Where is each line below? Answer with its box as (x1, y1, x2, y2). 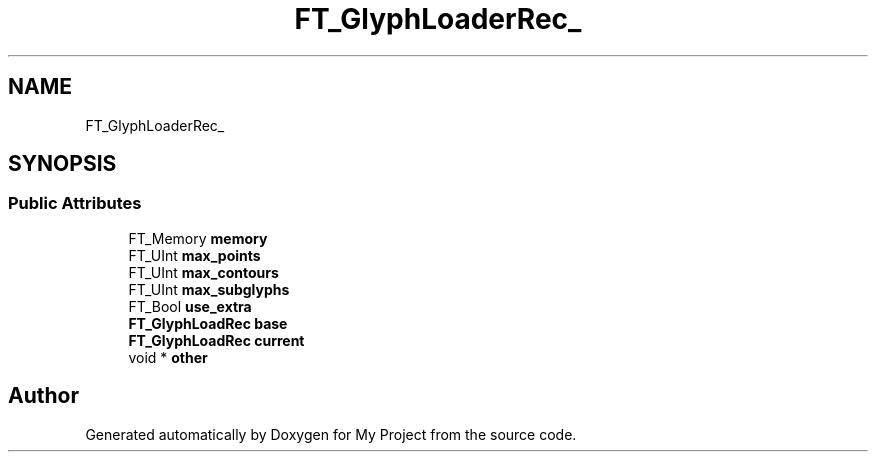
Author (8, 383, 79, 409)
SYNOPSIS (8, 151, 117, 177)
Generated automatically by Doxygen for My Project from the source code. (85, 425, 577, 443)
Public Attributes (8, 193, 142, 214)
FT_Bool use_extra (128, 297, 252, 315)
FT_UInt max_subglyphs (128, 280, 290, 298)
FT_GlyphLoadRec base (128, 314, 288, 332)
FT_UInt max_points (128, 246, 261, 264)
